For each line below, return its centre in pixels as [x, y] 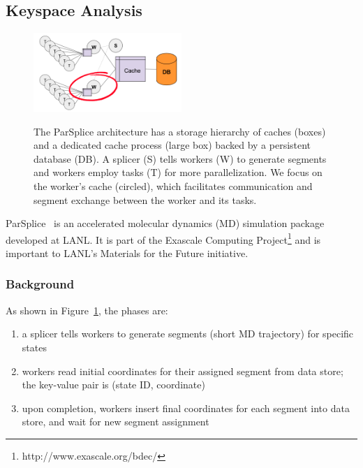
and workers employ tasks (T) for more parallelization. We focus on [178, 172]
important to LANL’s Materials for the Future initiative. [127, 253]
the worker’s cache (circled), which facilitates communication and [173, 185]
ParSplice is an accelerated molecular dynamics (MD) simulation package [165, 223]
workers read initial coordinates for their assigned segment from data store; [183, 371]
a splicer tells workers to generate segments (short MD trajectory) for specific [188, 334]
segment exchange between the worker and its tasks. [145, 199]
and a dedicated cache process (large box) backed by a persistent [172, 145]
